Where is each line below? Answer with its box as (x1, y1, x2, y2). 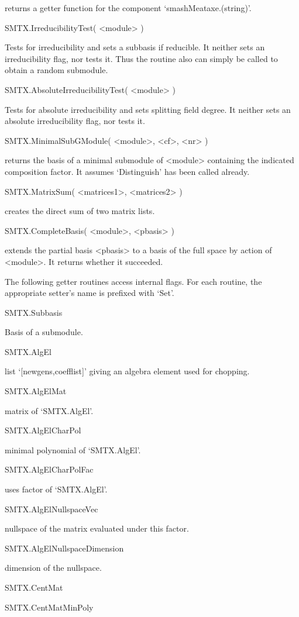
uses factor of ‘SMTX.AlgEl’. (5, 483, 108, 495)
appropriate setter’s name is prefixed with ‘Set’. (5, 287, 174, 299)
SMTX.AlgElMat (5, 385, 67, 397)
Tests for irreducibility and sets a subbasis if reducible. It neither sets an (5, 41, 265, 53)
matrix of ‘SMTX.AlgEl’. (5, 404, 94, 416)
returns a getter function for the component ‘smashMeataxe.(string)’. (5, 2, 252, 13)
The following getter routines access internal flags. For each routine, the (5, 275, 262, 287)
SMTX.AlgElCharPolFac (5, 463, 94, 475)
